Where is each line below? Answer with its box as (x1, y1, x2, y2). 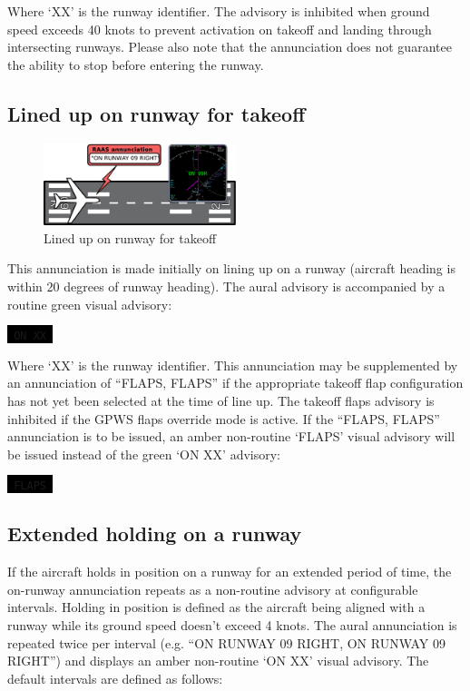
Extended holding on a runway (7, 519, 302, 548)
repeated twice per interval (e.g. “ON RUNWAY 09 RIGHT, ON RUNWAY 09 (7, 633, 446, 652)
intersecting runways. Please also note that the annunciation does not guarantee (7, 37, 452, 56)
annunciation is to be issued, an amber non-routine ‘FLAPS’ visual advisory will (7, 427, 455, 446)
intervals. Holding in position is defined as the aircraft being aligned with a (7, 597, 426, 617)
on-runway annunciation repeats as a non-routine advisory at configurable (7, 579, 418, 598)
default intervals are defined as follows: (7, 668, 223, 687)
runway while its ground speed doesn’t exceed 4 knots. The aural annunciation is (7, 616, 457, 635)
